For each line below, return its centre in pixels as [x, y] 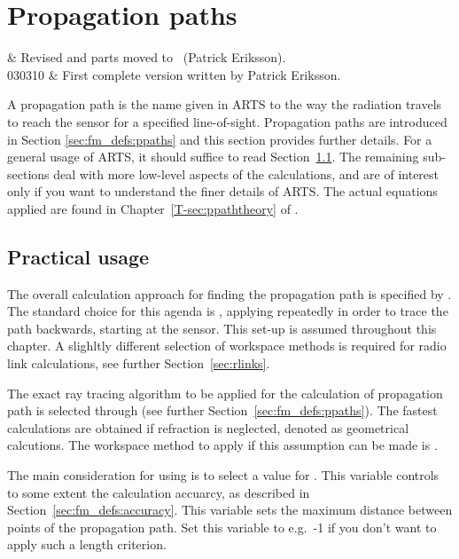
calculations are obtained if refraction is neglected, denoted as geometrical [208, 427]
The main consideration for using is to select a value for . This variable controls [223, 475]
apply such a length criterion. [87, 544]
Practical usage [78, 256]
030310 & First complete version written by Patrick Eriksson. [174, 74]
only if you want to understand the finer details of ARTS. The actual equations [222, 191]
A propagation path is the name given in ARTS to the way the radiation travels [225, 104]
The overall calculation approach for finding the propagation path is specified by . [229, 293]
